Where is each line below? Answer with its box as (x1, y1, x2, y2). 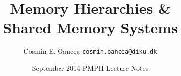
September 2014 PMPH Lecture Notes (32, 62, 149, 73)
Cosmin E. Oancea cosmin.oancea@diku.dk (23, 46, 157, 56)
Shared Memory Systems (3, 17, 178, 38)
